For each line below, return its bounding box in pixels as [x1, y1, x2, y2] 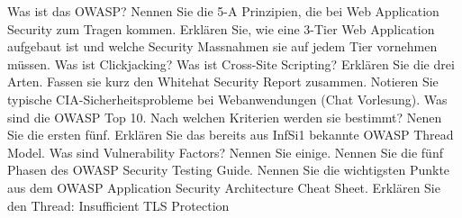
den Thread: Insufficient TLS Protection [7, 195, 230, 214]
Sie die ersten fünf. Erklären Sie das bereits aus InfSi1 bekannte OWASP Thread [7, 125, 454, 144]
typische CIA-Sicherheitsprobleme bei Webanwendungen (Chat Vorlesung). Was [7, 89, 448, 108]
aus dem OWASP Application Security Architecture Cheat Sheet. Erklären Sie [7, 177, 440, 196]
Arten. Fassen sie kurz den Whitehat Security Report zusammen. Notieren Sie [7, 72, 439, 91]
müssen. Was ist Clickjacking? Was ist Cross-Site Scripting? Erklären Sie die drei [7, 54, 455, 73]
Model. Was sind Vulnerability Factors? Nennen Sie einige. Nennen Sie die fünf [7, 142, 443, 161]
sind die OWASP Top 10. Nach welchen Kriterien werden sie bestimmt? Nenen [7, 107, 442, 126]
